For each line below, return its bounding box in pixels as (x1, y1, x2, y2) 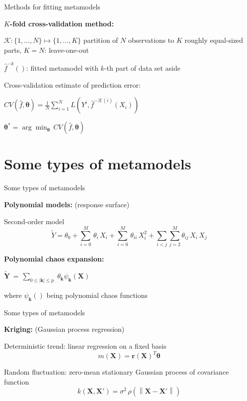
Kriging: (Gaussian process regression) (4, 324, 125, 334)
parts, (4, 44, 22, 55)
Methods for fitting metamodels (4, 1, 100, 11)
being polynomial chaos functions (46, 289, 148, 300)
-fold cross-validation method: (9, 18, 114, 28)
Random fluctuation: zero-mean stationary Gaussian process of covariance (4, 367, 229, 377)
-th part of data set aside (104, 63, 180, 73)
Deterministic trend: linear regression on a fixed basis (4, 340, 166, 351)
